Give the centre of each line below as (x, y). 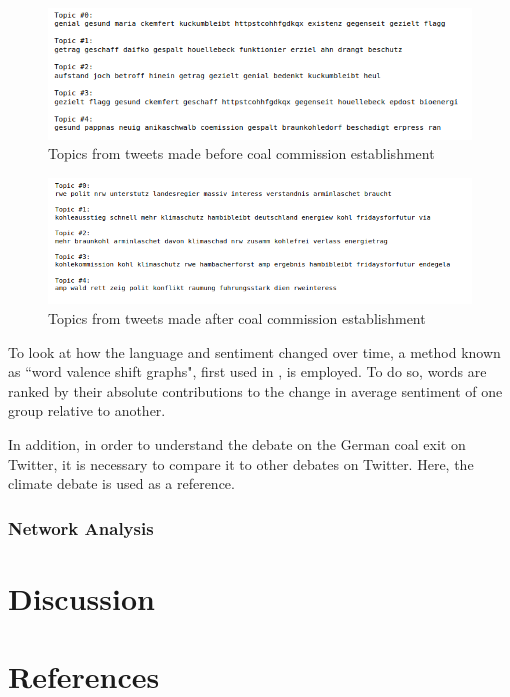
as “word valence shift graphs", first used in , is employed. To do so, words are (247, 371)
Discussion (81, 597)
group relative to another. (87, 410)
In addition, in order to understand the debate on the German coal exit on (237, 443)
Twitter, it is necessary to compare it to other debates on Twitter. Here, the (241, 463)
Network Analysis (81, 527)
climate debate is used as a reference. (121, 483)
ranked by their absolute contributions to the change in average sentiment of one (255, 390)
